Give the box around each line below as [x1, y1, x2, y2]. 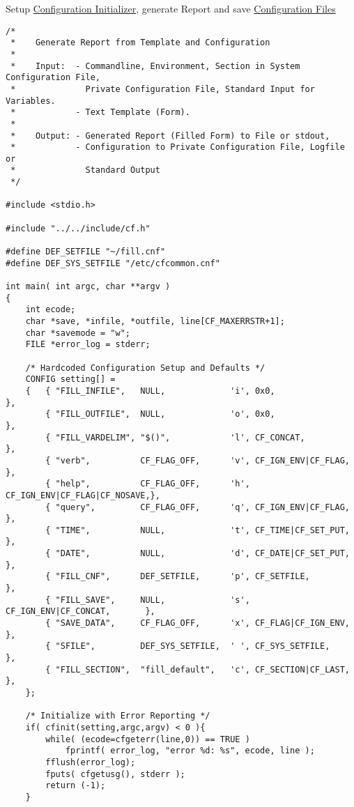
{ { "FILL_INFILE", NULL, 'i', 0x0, [25, 385, 275, 396]
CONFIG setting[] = [25, 374, 116, 385]
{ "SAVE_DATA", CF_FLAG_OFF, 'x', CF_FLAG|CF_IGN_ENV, [45, 618, 350, 629]
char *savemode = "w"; [25, 328, 130, 338]
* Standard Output [10, 165, 160, 176]
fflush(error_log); [45, 757, 136, 767]
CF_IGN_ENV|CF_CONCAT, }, [6, 606, 155, 617]
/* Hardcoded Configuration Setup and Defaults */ [25, 362, 265, 373]
